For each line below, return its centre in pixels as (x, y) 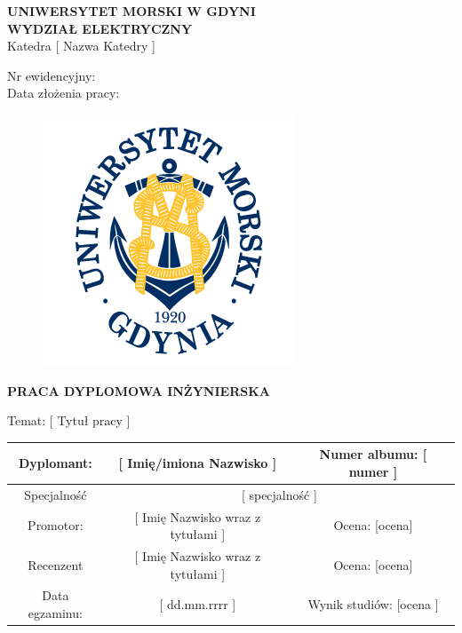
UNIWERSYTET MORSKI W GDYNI (131, 11)
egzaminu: (55, 613)
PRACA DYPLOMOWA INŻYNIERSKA (139, 390)
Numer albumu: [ (373, 454)
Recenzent (56, 564)
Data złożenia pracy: (64, 93)
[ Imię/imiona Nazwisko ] (198, 463)
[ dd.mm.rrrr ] (198, 604)
